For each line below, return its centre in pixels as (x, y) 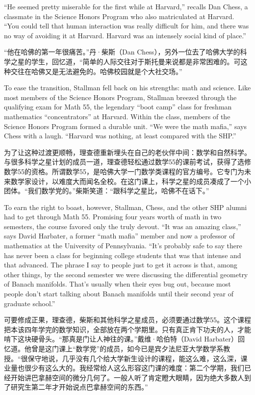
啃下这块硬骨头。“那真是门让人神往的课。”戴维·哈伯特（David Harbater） (121, 339)
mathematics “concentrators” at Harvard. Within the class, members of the (117, 116)
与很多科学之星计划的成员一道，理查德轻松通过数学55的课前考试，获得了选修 (127, 162)
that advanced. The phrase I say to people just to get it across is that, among (121, 265)
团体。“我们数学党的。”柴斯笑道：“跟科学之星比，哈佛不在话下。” (107, 191)
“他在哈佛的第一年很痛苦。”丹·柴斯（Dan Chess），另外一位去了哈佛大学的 (122, 52)
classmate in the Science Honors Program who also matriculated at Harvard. (119, 16)
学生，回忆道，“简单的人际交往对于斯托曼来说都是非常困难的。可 (136, 61)
